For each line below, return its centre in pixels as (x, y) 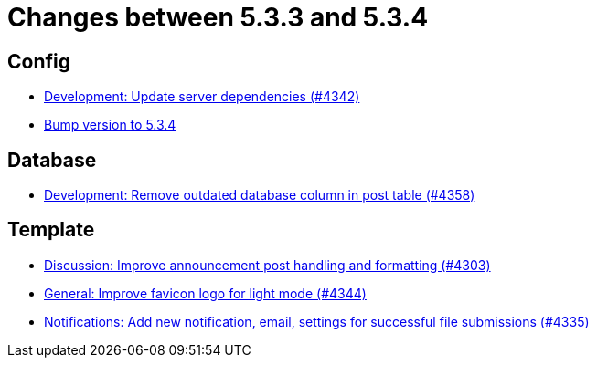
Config (39, 61)
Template (51, 230)
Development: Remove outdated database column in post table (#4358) (260, 195)
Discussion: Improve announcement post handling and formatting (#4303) (267, 265)
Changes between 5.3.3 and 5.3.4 (218, 17)
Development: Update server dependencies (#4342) (202, 97)
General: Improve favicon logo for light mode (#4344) (205, 293)
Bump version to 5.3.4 (110, 125)
